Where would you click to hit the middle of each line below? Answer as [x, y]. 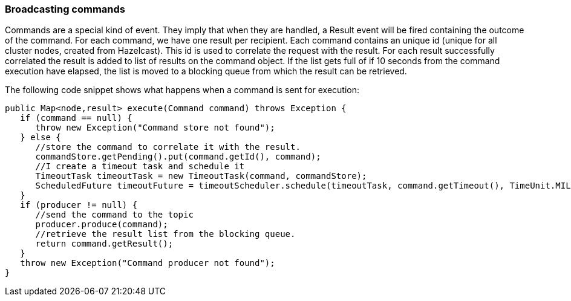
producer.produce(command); [102, 225]
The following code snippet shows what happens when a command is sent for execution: [182, 90]
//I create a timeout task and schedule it [140, 167]
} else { [41, 138]
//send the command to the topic [114, 215]
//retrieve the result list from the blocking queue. [165, 234]
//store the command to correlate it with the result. [168, 147]
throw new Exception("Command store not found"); [155, 128]
